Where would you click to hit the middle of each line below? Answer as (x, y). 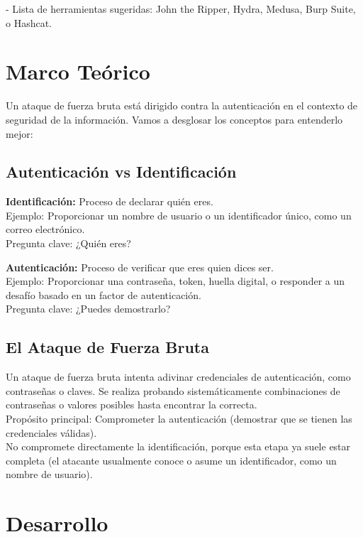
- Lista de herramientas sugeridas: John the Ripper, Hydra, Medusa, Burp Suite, (181, 9)
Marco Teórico (78, 71)
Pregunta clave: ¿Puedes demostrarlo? (88, 309)
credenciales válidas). (51, 432)
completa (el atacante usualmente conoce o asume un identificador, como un (171, 460)
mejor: (19, 133)
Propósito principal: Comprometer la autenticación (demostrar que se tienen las (179, 419)
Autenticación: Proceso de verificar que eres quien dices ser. (140, 267)
